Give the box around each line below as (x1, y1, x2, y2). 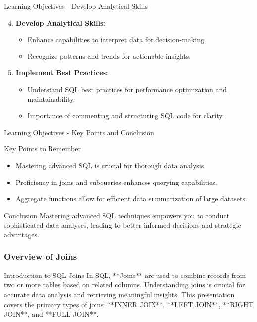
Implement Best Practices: (15, 67, 108, 78)
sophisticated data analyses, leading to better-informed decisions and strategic (4, 220, 241, 230)
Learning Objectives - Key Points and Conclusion (4, 127, 154, 137)
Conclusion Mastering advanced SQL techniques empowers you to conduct (4, 210, 230, 220)
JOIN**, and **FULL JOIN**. (4, 309, 99, 319)
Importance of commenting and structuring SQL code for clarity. (27, 110, 224, 121)
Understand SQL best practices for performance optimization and (27, 84, 227, 94)
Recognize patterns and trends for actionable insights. (27, 50, 191, 61)
